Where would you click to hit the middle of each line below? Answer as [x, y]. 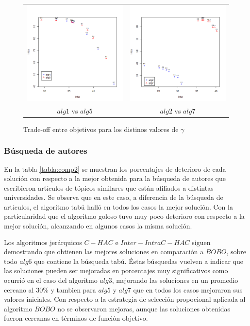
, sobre [236, 252]
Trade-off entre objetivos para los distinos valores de [101, 129]
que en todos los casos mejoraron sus [188, 289]
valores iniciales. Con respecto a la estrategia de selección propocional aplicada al [125, 299]
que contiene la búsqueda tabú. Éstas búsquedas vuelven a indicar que [139, 261]
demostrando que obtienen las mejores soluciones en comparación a [104, 252]
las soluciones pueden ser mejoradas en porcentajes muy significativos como [116, 270]
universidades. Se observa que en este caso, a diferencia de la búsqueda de [114, 197]
